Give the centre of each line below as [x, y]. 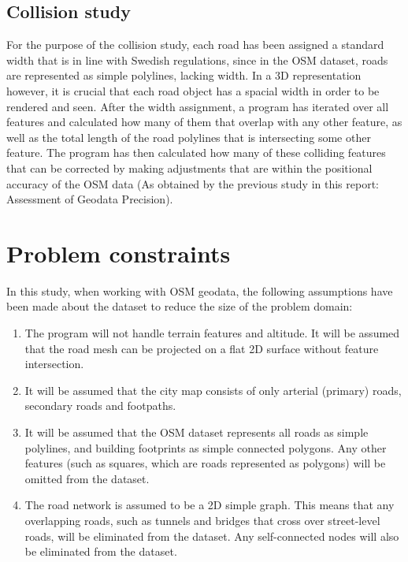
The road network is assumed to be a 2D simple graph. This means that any [210, 505]
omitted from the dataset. [87, 478]
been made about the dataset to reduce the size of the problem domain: [180, 306]
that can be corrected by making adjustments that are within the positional [189, 167]
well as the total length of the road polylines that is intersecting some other [189, 137]
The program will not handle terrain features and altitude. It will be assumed [212, 333]
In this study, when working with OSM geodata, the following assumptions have [200, 290]
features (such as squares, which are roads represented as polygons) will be [205, 463]
